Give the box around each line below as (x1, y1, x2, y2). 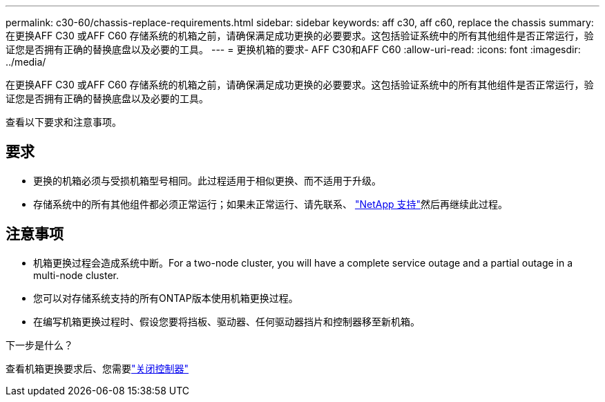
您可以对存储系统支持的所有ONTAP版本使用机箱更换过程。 (33, 291, 298, 304)
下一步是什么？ (6, 338, 73, 351)
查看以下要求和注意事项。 (6, 116, 122, 128)
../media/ (6, 56, 46, 68)
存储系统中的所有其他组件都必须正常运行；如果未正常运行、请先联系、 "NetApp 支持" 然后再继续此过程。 (33, 198, 508, 210)
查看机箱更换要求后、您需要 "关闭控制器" (6, 362, 189, 374)
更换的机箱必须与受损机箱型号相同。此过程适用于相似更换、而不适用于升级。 (33, 174, 381, 186)
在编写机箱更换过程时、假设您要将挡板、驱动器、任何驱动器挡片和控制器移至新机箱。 (33, 315, 420, 327)
